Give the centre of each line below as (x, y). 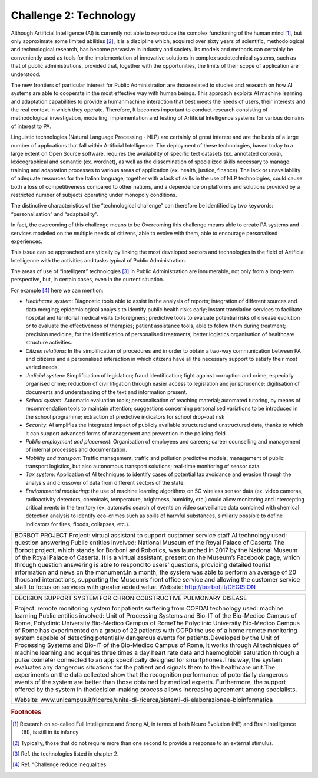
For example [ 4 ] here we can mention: (57, 290)
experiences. (27, 241)
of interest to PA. (31, 126)
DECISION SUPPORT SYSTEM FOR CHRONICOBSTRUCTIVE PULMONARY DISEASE (131, 598)
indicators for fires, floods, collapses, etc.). (78, 524)
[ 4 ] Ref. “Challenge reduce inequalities (59, 764)
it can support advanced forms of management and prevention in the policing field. (126, 433)
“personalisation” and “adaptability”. (55, 214)
